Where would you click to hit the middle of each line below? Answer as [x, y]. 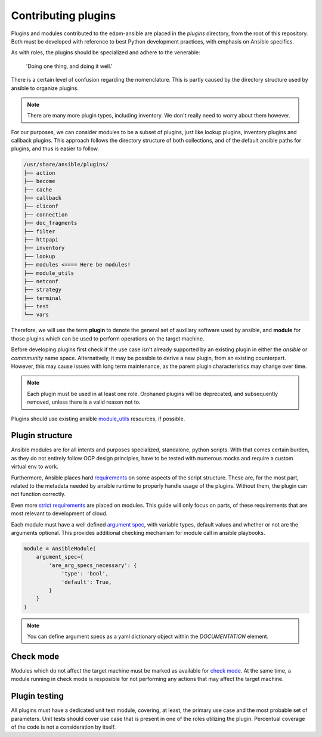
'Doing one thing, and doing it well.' [69, 66]
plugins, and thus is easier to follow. [55, 148]
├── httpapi [41, 239]
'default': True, [86, 582]
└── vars [36, 315]
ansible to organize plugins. [45, 88]
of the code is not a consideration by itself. [64, 727]
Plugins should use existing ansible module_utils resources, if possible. [98, 419]
